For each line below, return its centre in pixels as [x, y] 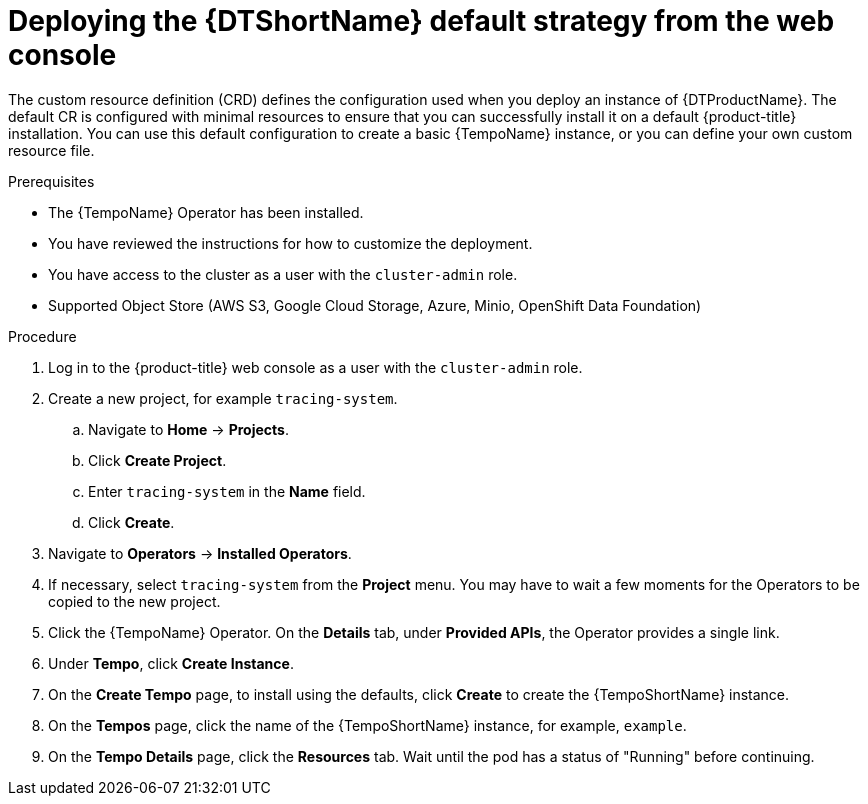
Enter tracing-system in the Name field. [227, 491]
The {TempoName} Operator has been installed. [206, 212]
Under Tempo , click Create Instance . [171, 663]
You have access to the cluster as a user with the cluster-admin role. [283, 274]
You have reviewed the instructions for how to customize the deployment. [290, 243]
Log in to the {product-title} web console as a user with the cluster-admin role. [315, 367]
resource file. [51, 150]
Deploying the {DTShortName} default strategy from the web [421, 21]
